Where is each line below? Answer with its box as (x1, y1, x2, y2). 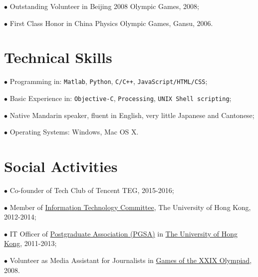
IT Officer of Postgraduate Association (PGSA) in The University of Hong (9, 228, 238, 238)
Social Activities (4, 156, 118, 176)
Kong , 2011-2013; (4, 238, 57, 248)
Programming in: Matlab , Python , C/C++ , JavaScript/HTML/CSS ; (9, 76, 208, 86)
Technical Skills (4, 47, 112, 67)
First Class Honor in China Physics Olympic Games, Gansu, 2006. (9, 17, 213, 28)
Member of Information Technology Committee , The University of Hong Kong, (9, 201, 251, 212)
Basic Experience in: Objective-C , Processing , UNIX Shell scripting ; (9, 92, 232, 103)
